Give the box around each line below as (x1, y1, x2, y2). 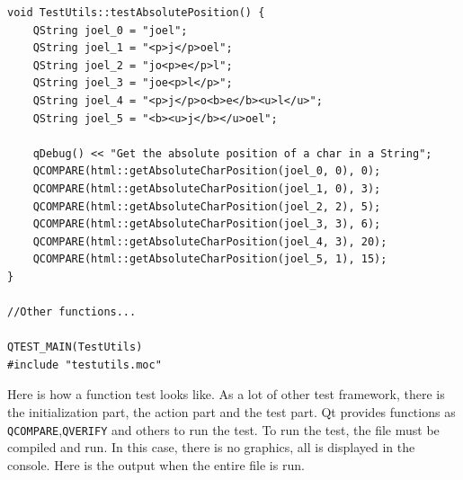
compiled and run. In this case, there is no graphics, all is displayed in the (7, 438, 415, 457)
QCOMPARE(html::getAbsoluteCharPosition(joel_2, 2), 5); (32, 200, 381, 213)
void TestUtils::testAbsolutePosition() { (7, 6, 265, 19)
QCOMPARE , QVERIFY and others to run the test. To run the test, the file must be (7, 420, 440, 439)
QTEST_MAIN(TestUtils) (7, 341, 143, 354)
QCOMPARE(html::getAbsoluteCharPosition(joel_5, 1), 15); (32, 253, 387, 266)
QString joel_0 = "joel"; (32, 23, 188, 37)
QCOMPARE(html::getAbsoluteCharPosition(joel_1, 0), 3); (32, 182, 381, 195)
